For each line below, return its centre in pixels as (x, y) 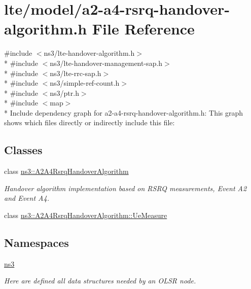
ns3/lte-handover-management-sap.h (106, 63)
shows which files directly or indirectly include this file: (89, 122)
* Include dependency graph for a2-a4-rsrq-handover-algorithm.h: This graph (124, 112)
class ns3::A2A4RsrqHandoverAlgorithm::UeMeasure (86, 215)
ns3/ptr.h (64, 93)
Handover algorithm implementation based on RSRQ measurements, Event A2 (126, 188)
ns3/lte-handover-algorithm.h (89, 53)
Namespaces (37, 243)
